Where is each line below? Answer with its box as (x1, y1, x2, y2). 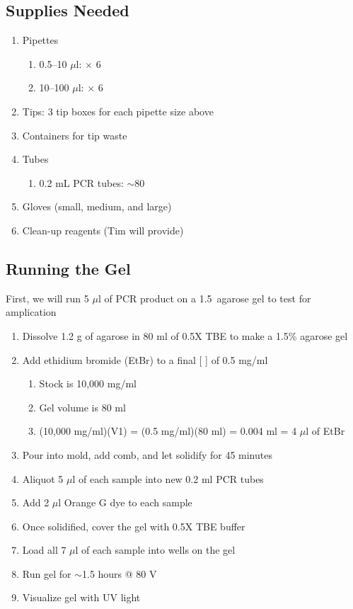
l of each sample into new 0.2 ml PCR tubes (72, 471, 264, 486)
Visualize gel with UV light (22, 590, 141, 605)
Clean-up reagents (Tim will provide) (22, 222, 184, 237)
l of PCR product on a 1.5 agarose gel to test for (98, 290, 311, 305)
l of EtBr (306, 423, 345, 438)
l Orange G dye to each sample (58, 495, 192, 510)
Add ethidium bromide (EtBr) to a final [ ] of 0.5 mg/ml (22, 352, 268, 367)
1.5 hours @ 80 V (81, 566, 157, 581)
